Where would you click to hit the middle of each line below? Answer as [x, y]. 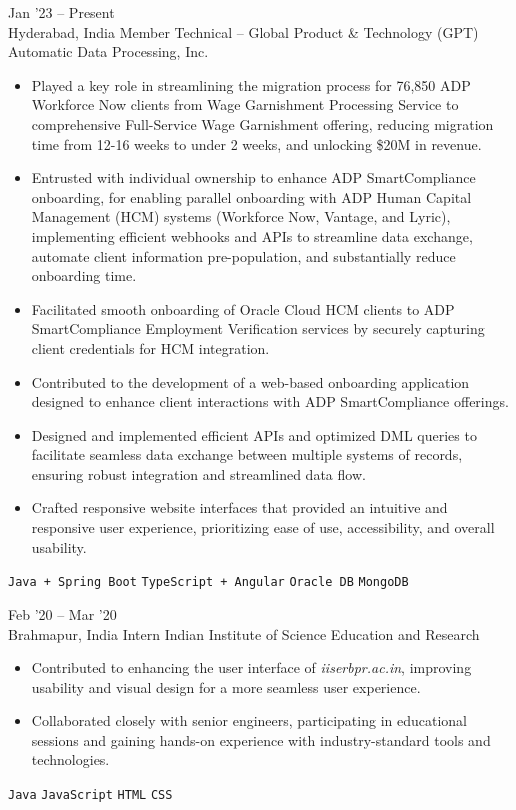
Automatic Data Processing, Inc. [108, 51]
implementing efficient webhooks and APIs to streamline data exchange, [252, 235]
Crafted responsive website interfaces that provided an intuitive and [239, 507]
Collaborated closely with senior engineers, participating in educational [249, 720]
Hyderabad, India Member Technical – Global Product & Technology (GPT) [243, 31]
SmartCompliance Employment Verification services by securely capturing [258, 328]
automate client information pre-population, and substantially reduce [243, 255]
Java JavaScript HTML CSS [90, 795]
